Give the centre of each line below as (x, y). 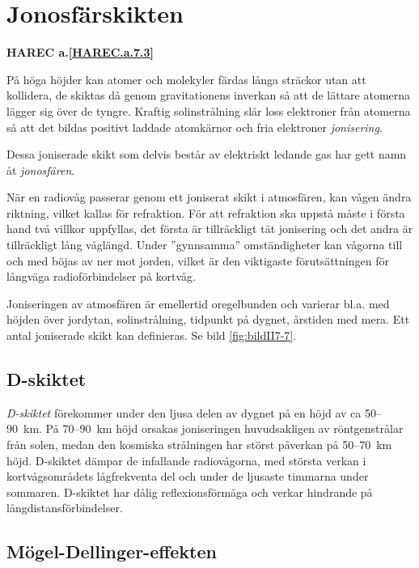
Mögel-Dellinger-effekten (112, 551)
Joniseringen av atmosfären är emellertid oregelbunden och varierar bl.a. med (198, 303)
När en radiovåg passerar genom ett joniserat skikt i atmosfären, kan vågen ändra (209, 197)
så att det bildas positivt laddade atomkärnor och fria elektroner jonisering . (195, 127)
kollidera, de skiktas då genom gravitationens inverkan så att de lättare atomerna (209, 95)
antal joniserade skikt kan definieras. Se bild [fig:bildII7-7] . (152, 335)
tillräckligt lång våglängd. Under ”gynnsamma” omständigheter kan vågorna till (205, 245)
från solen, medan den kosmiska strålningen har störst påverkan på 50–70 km (199, 445)
